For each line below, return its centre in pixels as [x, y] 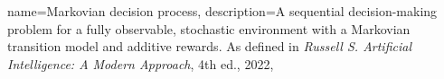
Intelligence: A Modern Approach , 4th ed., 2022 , [141, 63]
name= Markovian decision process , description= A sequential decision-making [222, 11]
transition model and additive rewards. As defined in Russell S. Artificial [210, 46]
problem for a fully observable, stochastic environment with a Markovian [209, 28]
